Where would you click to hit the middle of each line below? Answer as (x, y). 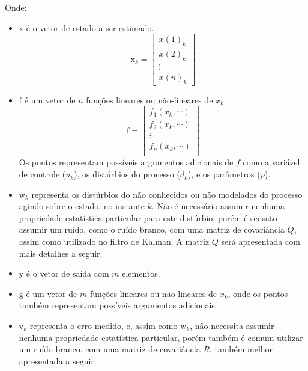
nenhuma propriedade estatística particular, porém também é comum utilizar (161, 337)
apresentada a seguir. (58, 360)
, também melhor (241, 349)
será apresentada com (261, 241)
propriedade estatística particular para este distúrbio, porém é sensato (148, 217)
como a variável (271, 162)
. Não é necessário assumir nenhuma (218, 206)
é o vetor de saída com (68, 273)
